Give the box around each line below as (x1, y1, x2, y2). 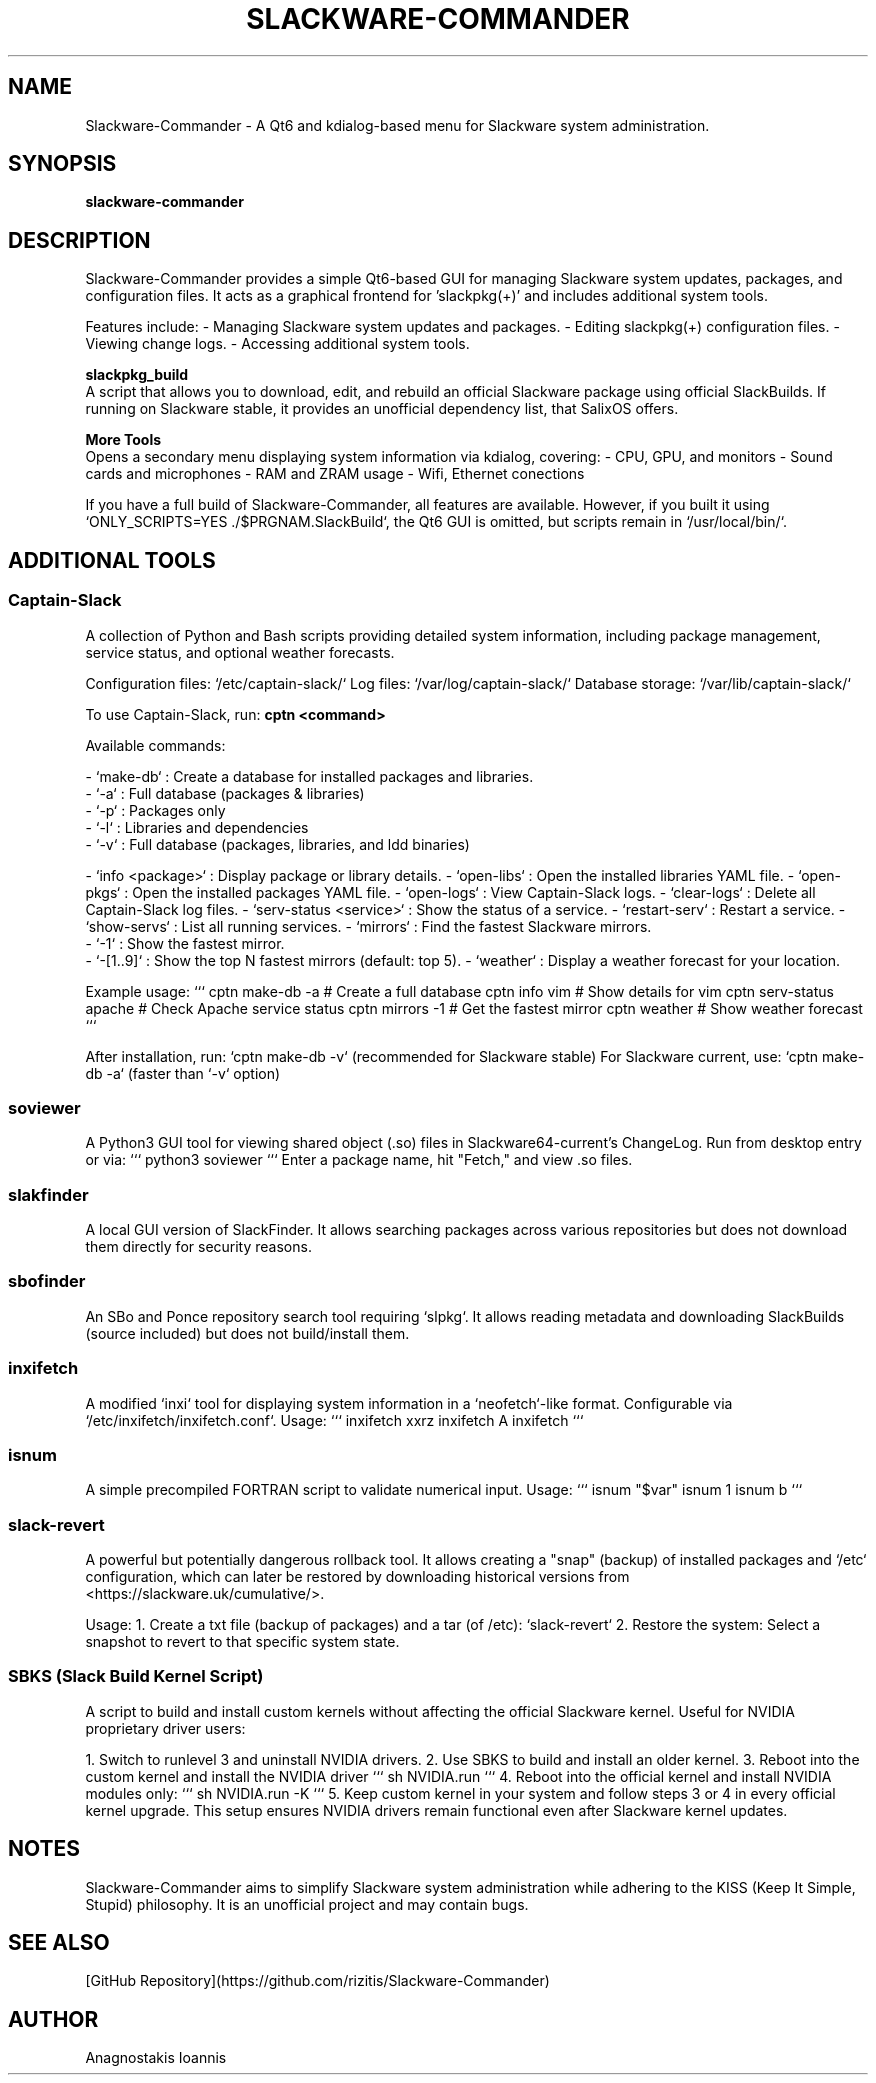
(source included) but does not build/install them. (85, 1324, 410, 1342)
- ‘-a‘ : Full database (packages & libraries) (85, 784, 365, 802)
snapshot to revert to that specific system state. (85, 1633, 400, 1650)
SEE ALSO (8, 1930, 110, 1956)
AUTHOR (8, 2006, 99, 2032)
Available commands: (85, 736, 226, 754)
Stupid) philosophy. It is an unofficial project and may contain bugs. (85, 1895, 529, 1913)
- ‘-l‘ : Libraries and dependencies (85, 818, 309, 836)
